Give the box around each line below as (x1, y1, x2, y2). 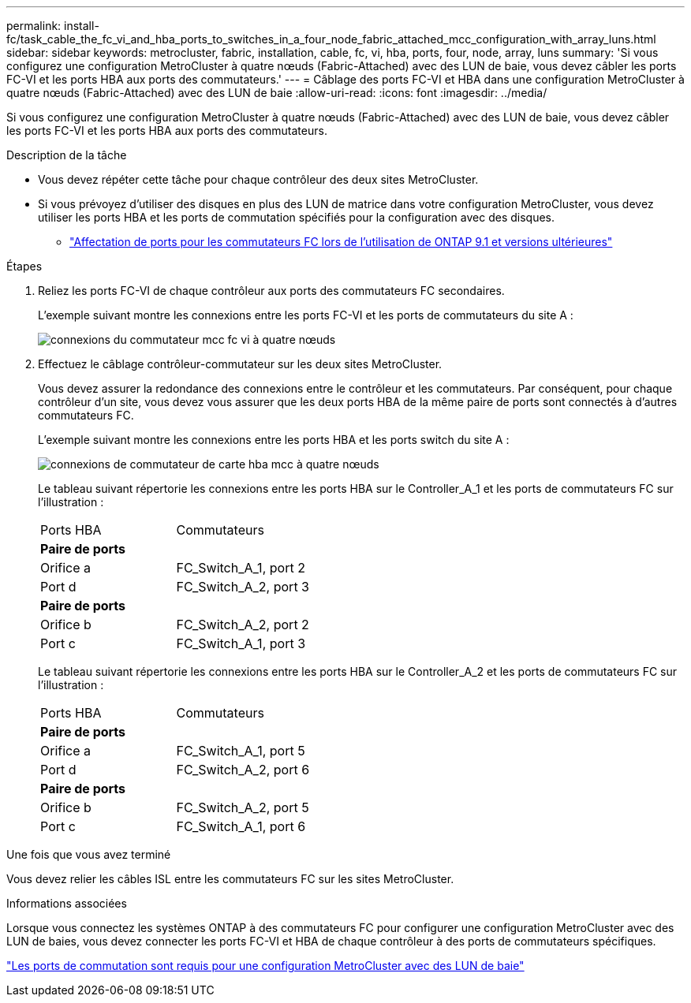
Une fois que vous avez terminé (6, 848, 171, 861)
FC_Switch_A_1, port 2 (176, 560, 305, 576)
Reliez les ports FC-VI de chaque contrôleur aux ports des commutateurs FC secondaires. (38, 284, 505, 297)
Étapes (6, 259, 43, 273)
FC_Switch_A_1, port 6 (176, 818, 306, 834)
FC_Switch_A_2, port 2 (176, 617, 309, 632)
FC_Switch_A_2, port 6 (176, 762, 310, 777)
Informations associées (6, 897, 127, 910)
